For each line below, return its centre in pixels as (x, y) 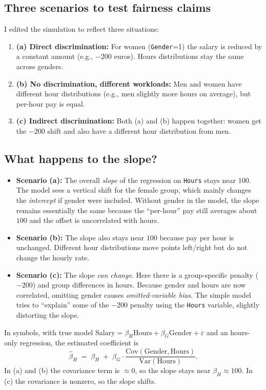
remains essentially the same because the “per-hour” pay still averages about (137, 210)
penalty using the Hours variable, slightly (195, 305)
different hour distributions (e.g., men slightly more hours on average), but (134, 94)
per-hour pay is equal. (50, 103)
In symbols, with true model (49, 332)
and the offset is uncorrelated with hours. (94, 220)
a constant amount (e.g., (55, 56)
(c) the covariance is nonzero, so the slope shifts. (80, 381)
